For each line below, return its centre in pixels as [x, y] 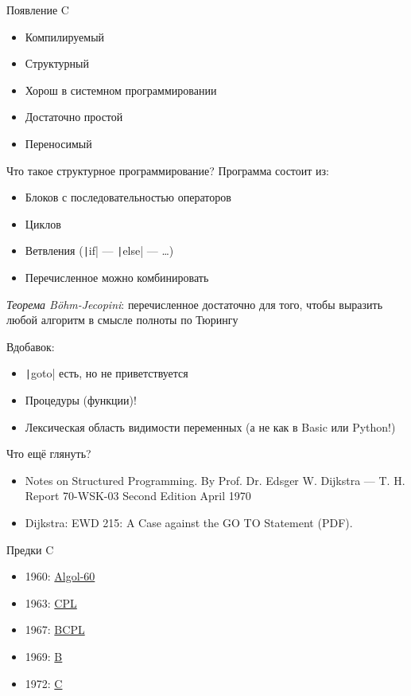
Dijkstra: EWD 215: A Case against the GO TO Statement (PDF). [189, 522]
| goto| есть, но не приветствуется [107, 373]
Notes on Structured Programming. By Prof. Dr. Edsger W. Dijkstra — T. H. [215, 480]
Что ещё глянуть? [49, 454]
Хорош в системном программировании [121, 90]
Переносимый [58, 143]
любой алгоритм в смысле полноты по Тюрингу [122, 320]
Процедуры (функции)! [81, 400]
